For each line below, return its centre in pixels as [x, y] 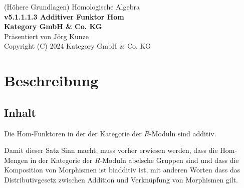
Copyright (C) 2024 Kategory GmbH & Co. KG [78, 46]
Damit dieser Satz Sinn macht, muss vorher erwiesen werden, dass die [111, 150]
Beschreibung [51, 80]
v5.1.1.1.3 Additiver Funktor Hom [64, 16]
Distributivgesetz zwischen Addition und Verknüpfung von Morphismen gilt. [121, 179]
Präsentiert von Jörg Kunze [46, 36]
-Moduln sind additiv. [183, 133]
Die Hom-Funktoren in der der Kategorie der [73, 133]
